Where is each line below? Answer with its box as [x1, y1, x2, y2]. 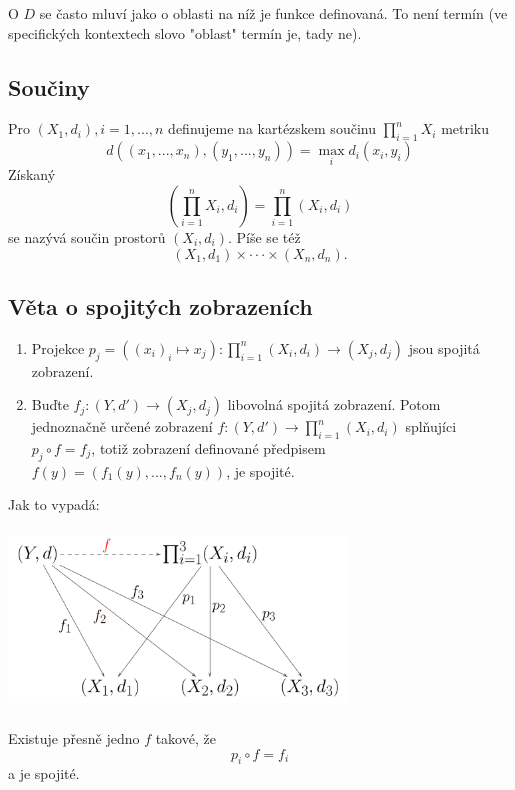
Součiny [8, 71, 90, 102]
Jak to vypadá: [8, 494, 100, 515]
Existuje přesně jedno [8, 727, 140, 748]
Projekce [31, 337, 85, 358]
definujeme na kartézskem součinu [168, 118, 376, 139]
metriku [441, 118, 490, 139]
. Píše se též [228, 227, 301, 247]
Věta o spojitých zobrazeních [8, 290, 313, 321]
